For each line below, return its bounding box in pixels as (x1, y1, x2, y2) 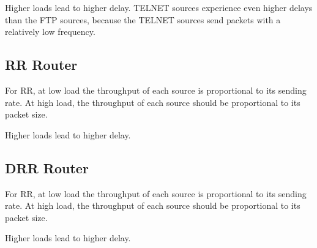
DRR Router (5, 158, 89, 177)
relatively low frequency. (5, 25, 95, 38)
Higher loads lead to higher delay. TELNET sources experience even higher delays (5, 1, 313, 13)
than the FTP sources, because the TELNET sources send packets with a (5, 13, 281, 26)
